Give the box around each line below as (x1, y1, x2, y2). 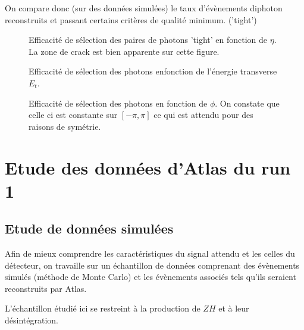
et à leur (218, 302, 249, 315)
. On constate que (215, 96, 280, 109)
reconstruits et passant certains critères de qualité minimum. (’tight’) (5, 13, 257, 26)
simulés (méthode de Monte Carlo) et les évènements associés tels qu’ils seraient (5, 270, 296, 283)
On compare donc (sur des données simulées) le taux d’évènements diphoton (5, 2, 283, 14)
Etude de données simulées (5, 219, 174, 238)
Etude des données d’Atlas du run (5, 155, 291, 179)
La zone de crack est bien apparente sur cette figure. (29, 45, 220, 57)
